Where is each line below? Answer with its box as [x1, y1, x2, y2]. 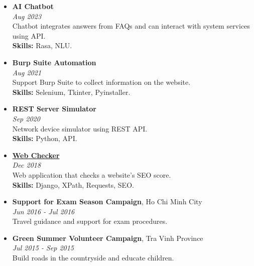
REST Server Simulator [12, 103, 96, 114]
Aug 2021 [12, 67, 42, 77]
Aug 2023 [12, 11, 42, 21]
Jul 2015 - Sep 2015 [12, 242, 74, 253]
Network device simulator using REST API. [12, 123, 148, 134]
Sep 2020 [12, 113, 40, 123]
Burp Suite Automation [12, 57, 96, 67]
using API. [12, 30, 46, 41]
